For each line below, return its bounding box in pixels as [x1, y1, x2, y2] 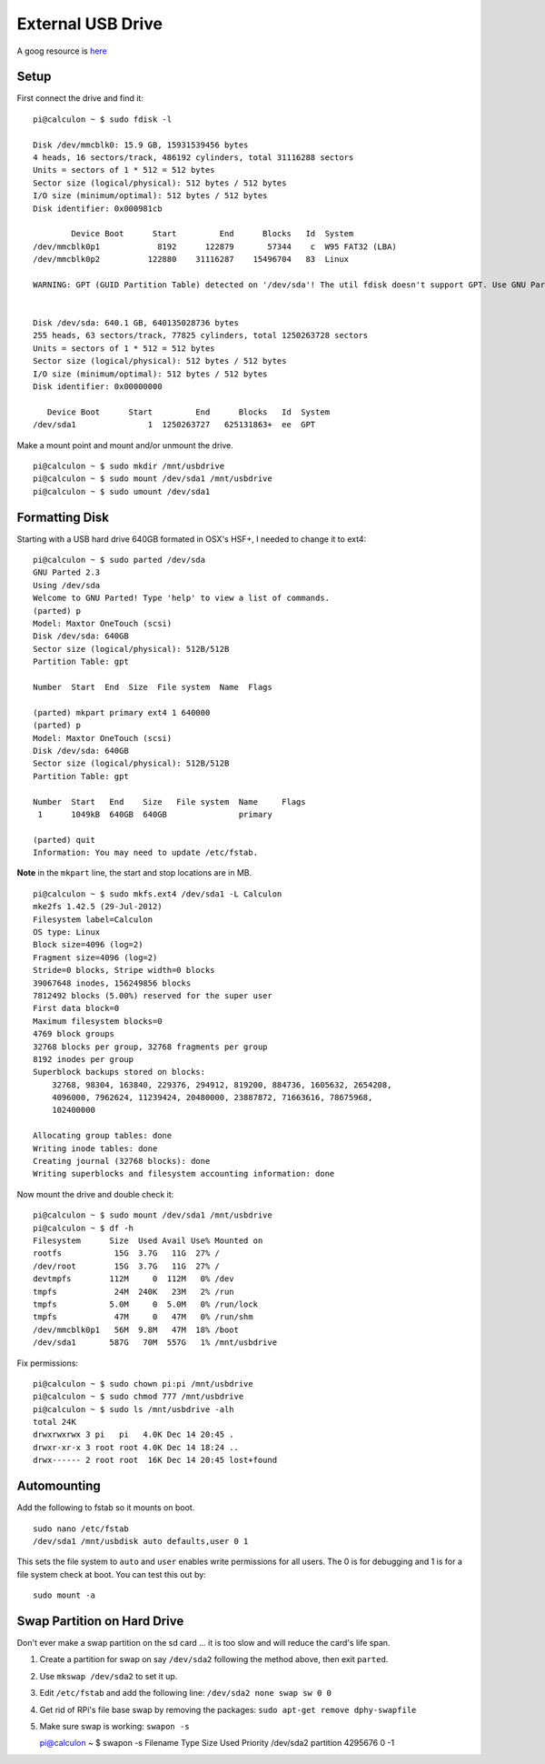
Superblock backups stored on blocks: [33, 1067, 206, 1077]
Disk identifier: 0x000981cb [33, 203, 163, 214]
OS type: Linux [33, 927, 101, 937]
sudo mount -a [33, 1590, 95, 1600]
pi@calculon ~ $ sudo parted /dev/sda [33, 555, 206, 566]
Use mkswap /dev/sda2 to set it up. [39, 1670, 178, 1681]
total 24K [33, 1417, 76, 1428]
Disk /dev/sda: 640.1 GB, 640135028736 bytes [33, 318, 240, 328]
